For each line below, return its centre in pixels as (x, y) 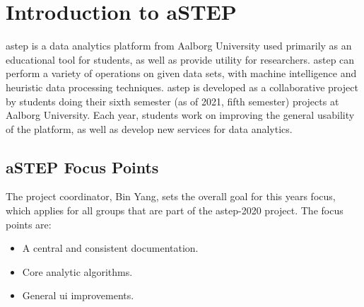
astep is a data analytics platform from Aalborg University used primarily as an (179, 46)
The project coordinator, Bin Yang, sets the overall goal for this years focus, (171, 196)
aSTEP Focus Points (82, 167)
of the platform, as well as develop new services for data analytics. (149, 128)
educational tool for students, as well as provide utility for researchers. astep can (180, 59)
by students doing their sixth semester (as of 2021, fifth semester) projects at (172, 101)
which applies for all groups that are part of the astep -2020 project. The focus (175, 210)
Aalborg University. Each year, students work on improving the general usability (180, 115)
